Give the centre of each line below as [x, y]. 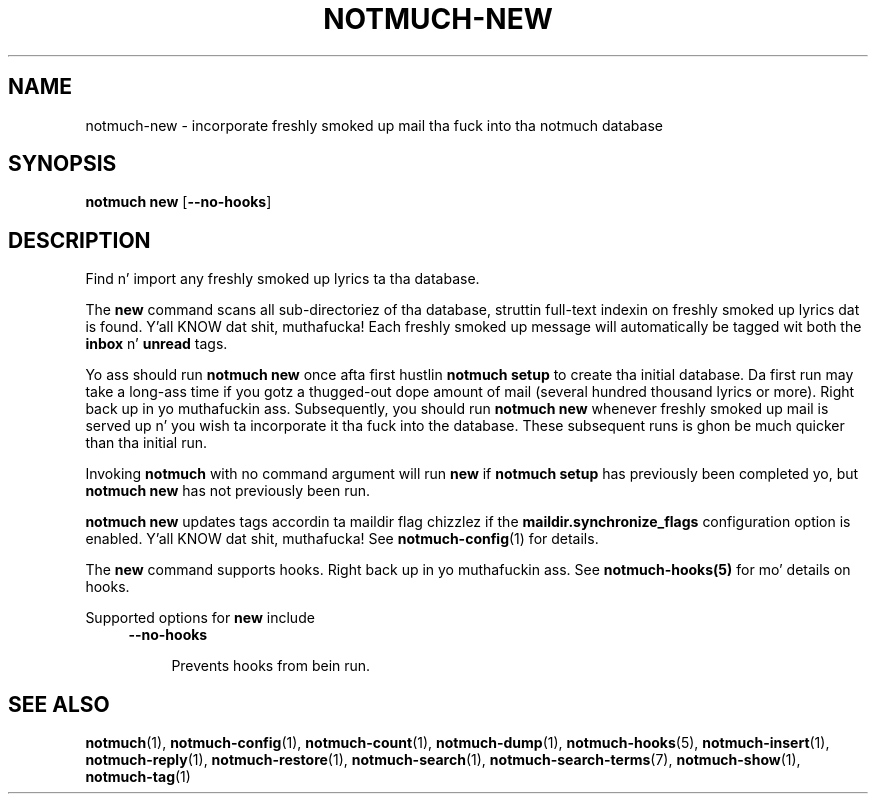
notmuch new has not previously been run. [227, 491]
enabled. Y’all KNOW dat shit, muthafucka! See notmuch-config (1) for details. [342, 539]
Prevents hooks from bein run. [271, 666]
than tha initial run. [146, 443]
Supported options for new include [200, 618]
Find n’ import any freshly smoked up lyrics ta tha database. [282, 279]
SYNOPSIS [62, 164]
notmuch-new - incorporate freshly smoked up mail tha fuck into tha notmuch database [374, 125]
